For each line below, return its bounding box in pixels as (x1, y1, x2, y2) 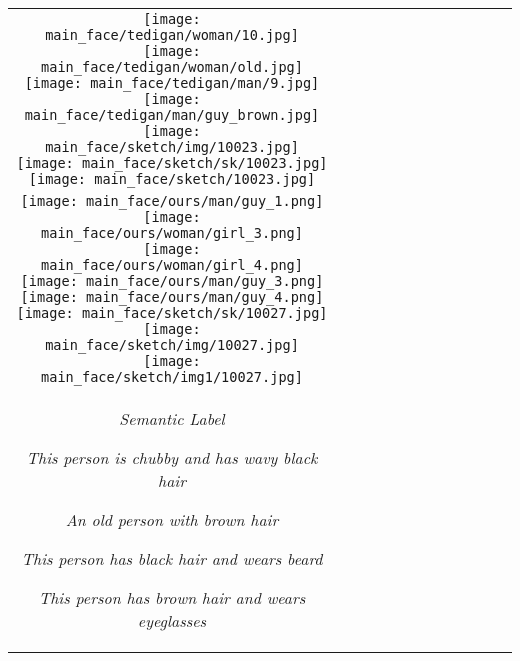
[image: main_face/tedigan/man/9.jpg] (24, 75, 320, 91)
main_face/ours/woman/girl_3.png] (41, 225, 303, 241)
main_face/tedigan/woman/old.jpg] (41, 59, 303, 75)
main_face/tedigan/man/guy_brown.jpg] (24, 107, 320, 123)
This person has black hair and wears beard (21, 547, 323, 570)
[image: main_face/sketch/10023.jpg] (28, 171, 316, 187)
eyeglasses (137, 609, 207, 632)
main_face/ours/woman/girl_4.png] (41, 257, 303, 273)
